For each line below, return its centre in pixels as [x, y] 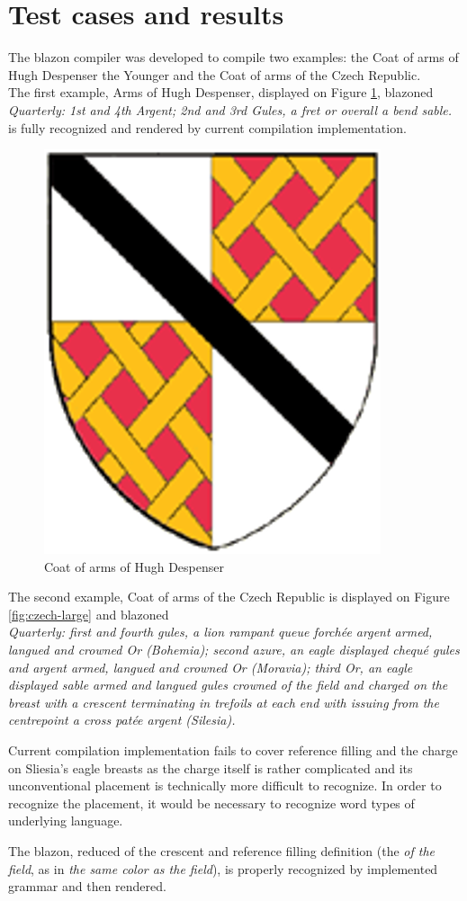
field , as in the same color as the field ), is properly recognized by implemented [223, 868]
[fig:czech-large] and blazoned [89, 614]
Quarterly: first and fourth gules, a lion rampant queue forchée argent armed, [220, 632]
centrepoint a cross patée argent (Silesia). [122, 720]
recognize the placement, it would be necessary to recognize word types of [211, 803]
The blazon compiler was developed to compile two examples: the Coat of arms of [233, 57]
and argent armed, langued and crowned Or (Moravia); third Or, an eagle [211, 667]
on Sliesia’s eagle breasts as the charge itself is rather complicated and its [211, 767]
